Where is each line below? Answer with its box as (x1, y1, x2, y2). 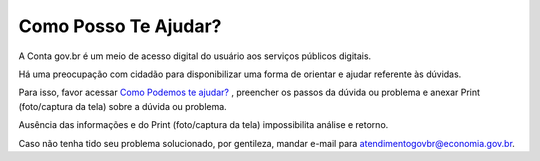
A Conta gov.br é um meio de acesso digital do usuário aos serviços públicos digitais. (18, 50, 372, 62)
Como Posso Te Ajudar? (18, 15, 222, 37)
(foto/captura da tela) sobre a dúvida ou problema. (18, 100, 227, 112)
